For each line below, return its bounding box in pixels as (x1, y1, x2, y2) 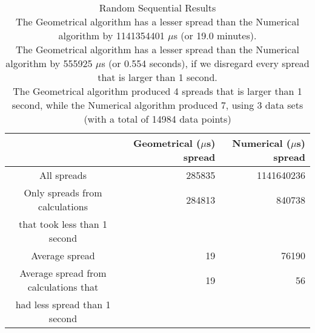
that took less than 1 (19, 217, 107, 231)
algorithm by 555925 (5, 56, 93, 70)
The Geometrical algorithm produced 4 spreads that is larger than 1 (13, 84, 302, 98)
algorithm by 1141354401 (58, 28, 165, 42)
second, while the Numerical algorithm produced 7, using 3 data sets (12, 98, 303, 112)
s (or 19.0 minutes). (173, 28, 257, 42)
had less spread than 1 (15, 297, 111, 311)
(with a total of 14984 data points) (84, 112, 231, 126)
